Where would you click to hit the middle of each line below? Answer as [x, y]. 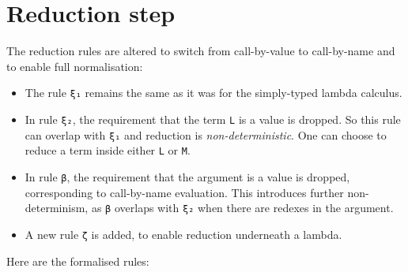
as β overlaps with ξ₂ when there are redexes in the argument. [242, 208]
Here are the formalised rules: [78, 261]
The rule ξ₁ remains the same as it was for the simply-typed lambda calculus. [213, 93]
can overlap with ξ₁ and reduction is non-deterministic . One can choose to [206, 134]
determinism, [57, 208]
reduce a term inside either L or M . [108, 150]
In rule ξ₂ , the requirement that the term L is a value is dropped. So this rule [213, 119]
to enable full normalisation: [75, 66]
